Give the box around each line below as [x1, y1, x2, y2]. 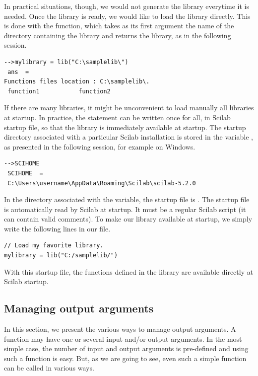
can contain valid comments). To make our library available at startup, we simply [4, 214, 253, 224]
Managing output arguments [4, 301, 154, 316]
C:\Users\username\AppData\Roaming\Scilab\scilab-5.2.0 [7, 179, 196, 187]
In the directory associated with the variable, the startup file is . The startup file [4, 194, 250, 205]
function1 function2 [7, 87, 111, 95]
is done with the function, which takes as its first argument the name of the [4, 20, 234, 31]
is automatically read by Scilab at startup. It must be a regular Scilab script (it [4, 204, 246, 214]
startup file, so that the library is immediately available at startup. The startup [4, 122, 246, 132]
